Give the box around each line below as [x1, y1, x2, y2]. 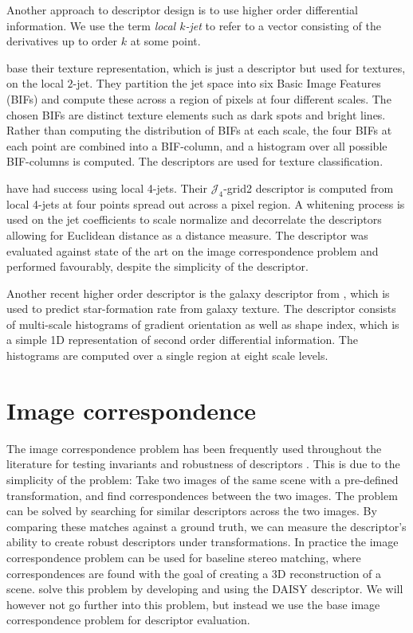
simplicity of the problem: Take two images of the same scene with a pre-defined [6, 471, 399, 487]
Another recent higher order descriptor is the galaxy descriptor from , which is [6, 284, 390, 301]
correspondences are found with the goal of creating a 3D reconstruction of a [6, 565, 382, 581]
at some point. [130, 33, 201, 49]
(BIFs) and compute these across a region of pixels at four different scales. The [6, 90, 391, 107]
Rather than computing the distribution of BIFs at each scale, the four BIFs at [6, 122, 392, 139]
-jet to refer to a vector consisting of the [185, 17, 381, 33]
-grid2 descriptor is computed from [223, 179, 394, 196]
